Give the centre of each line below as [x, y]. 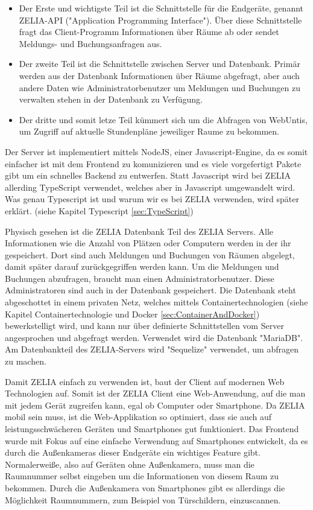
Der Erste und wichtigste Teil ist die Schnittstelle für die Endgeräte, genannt [161, 8]
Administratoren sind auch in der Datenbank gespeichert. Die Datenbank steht [150, 290]
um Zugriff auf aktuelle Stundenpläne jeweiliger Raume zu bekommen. [149, 131]
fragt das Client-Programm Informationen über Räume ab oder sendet [149, 32]
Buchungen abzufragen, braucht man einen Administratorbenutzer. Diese [140, 278]
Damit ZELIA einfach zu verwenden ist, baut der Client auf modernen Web [145, 381]
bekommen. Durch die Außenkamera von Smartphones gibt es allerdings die [145, 487]
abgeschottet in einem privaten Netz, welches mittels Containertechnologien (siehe [156, 302]
